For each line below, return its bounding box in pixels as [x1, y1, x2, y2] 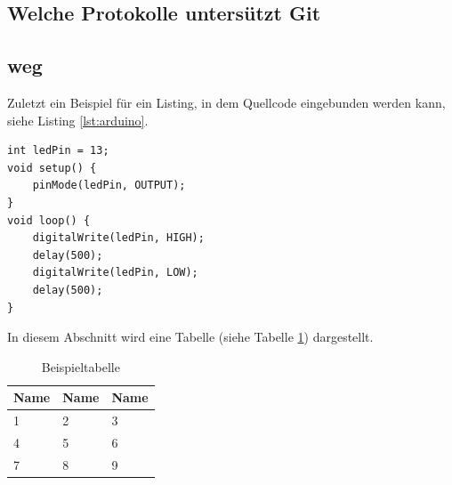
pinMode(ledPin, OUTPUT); [32, 179, 186, 192]
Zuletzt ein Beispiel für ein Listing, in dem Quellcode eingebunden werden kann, [7, 93, 446, 111]
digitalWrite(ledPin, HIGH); [32, 231, 205, 245]
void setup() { [7, 161, 97, 174]
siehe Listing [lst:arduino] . [7, 110, 149, 129]
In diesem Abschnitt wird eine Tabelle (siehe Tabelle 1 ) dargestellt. [7, 327, 374, 346]
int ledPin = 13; [7, 144, 109, 158]
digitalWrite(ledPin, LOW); [32, 266, 198, 279]
